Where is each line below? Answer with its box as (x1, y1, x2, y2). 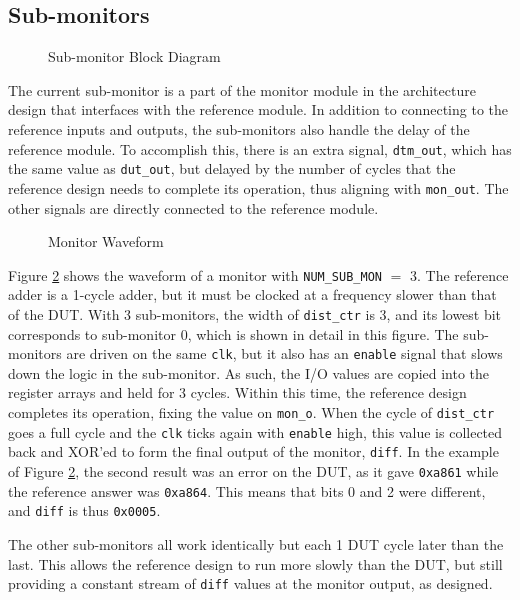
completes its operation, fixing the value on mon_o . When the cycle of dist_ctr (8, 402, 495, 423)
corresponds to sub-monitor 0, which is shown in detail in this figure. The (8, 323, 459, 344)
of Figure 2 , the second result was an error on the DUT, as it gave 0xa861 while (8, 461, 499, 482)
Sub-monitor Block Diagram (48, 46, 221, 67)
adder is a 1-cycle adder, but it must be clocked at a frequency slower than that (8, 284, 497, 305)
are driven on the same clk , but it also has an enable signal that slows (66, 343, 503, 364)
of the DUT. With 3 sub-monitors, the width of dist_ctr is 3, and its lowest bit (8, 303, 502, 324)
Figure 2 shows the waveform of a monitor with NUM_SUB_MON (8, 264, 382, 285)
